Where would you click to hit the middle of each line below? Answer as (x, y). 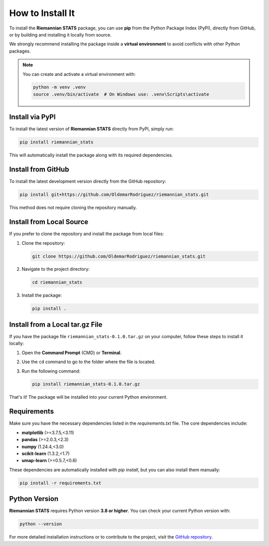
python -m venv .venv (60, 87)
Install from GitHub (39, 170)
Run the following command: (51, 371)
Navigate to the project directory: (56, 269)
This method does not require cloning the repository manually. (73, 208)
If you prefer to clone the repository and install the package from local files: (87, 234)
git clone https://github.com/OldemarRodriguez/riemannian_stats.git (119, 256)
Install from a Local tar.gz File (56, 324)
